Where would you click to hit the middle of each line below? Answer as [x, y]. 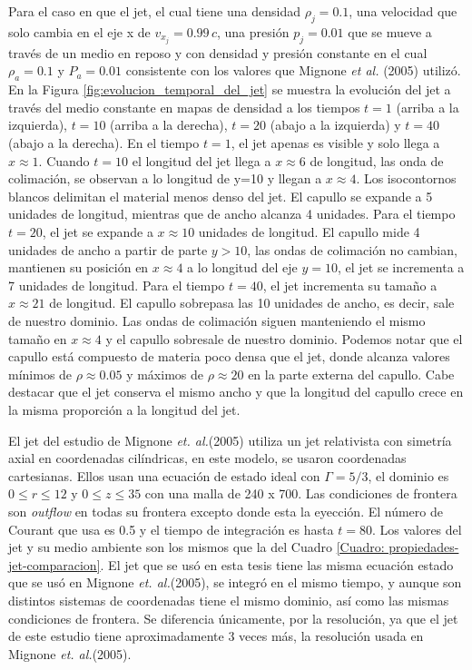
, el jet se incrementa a [401, 267]
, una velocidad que [403, 11]
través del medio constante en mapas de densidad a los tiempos [184, 107]
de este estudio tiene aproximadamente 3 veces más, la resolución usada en [216, 636]
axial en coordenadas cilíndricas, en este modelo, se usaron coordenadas [207, 458]
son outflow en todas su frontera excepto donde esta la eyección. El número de [226, 511]
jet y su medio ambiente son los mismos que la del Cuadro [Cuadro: [197, 547]
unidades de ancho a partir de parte [108, 249]
